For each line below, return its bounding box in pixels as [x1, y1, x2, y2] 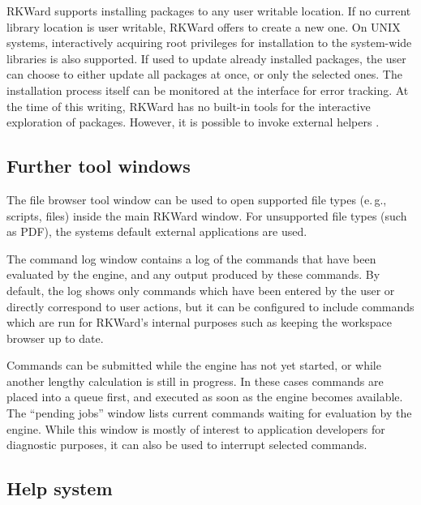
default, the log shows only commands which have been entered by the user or [6, 281, 395, 298]
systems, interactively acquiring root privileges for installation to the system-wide [6, 34, 412, 51]
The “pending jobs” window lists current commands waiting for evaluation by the [6, 404, 412, 422]
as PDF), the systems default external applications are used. [6, 223, 307, 240]
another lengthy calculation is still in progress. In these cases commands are [6, 372, 384, 389]
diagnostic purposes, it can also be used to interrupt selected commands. [6, 436, 367, 453]
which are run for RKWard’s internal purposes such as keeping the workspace [6, 314, 392, 331]
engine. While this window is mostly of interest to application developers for [6, 420, 385, 437]
